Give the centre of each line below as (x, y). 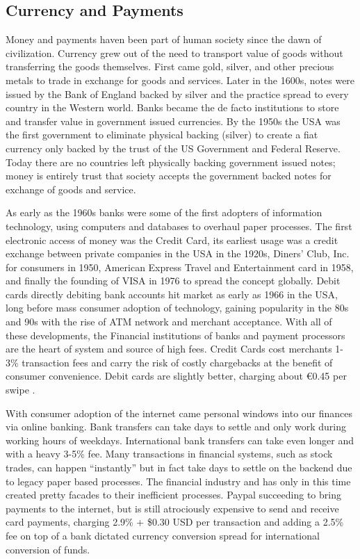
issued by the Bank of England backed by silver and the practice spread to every (177, 94)
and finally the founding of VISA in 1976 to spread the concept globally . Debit (173, 281)
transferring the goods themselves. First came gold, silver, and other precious (170, 66)
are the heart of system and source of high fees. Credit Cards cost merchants (169, 349)
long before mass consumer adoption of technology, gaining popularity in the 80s (177, 308)
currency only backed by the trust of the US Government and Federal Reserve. (173, 148)
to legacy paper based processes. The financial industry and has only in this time (178, 481)
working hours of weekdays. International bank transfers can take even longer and (180, 440)
